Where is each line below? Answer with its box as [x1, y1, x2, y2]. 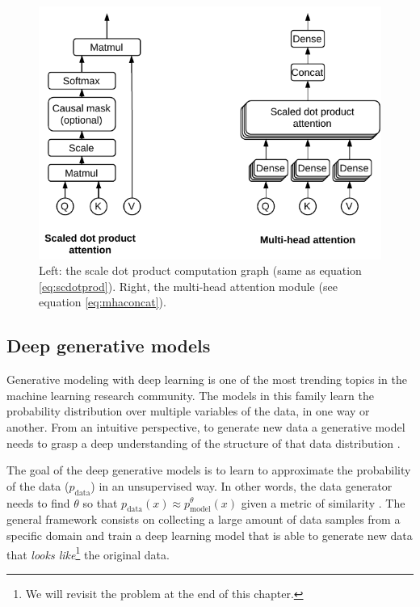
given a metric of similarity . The [241, 494, 405, 511]
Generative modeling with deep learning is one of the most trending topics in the [6, 371, 407, 388]
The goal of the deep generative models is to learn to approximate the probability [6, 462, 411, 478]
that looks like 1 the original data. [6, 543, 170, 563]
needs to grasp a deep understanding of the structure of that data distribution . [6, 434, 401, 451]
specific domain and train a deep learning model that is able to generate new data [6, 526, 413, 543]
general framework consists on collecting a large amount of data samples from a [6, 511, 401, 528]
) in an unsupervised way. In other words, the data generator [90, 477, 393, 494]
